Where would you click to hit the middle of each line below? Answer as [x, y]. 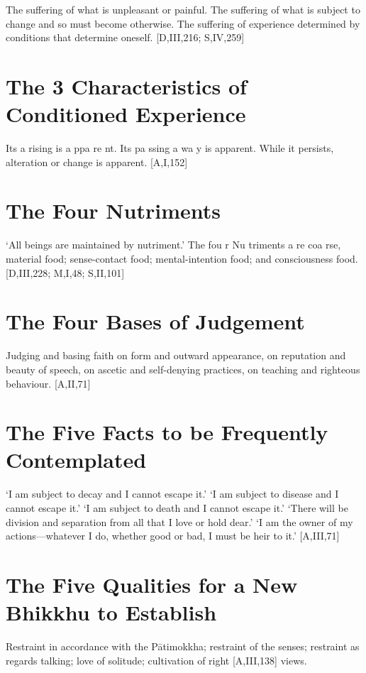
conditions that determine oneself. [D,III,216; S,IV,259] [125, 37]
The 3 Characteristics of [126, 86]
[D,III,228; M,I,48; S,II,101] [65, 272]
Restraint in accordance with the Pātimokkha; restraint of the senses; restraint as [183, 646]
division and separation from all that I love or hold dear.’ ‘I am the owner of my [179, 521]
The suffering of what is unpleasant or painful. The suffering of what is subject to [183, 9]
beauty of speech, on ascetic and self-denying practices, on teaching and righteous [183, 369]
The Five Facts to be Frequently [167, 432]
